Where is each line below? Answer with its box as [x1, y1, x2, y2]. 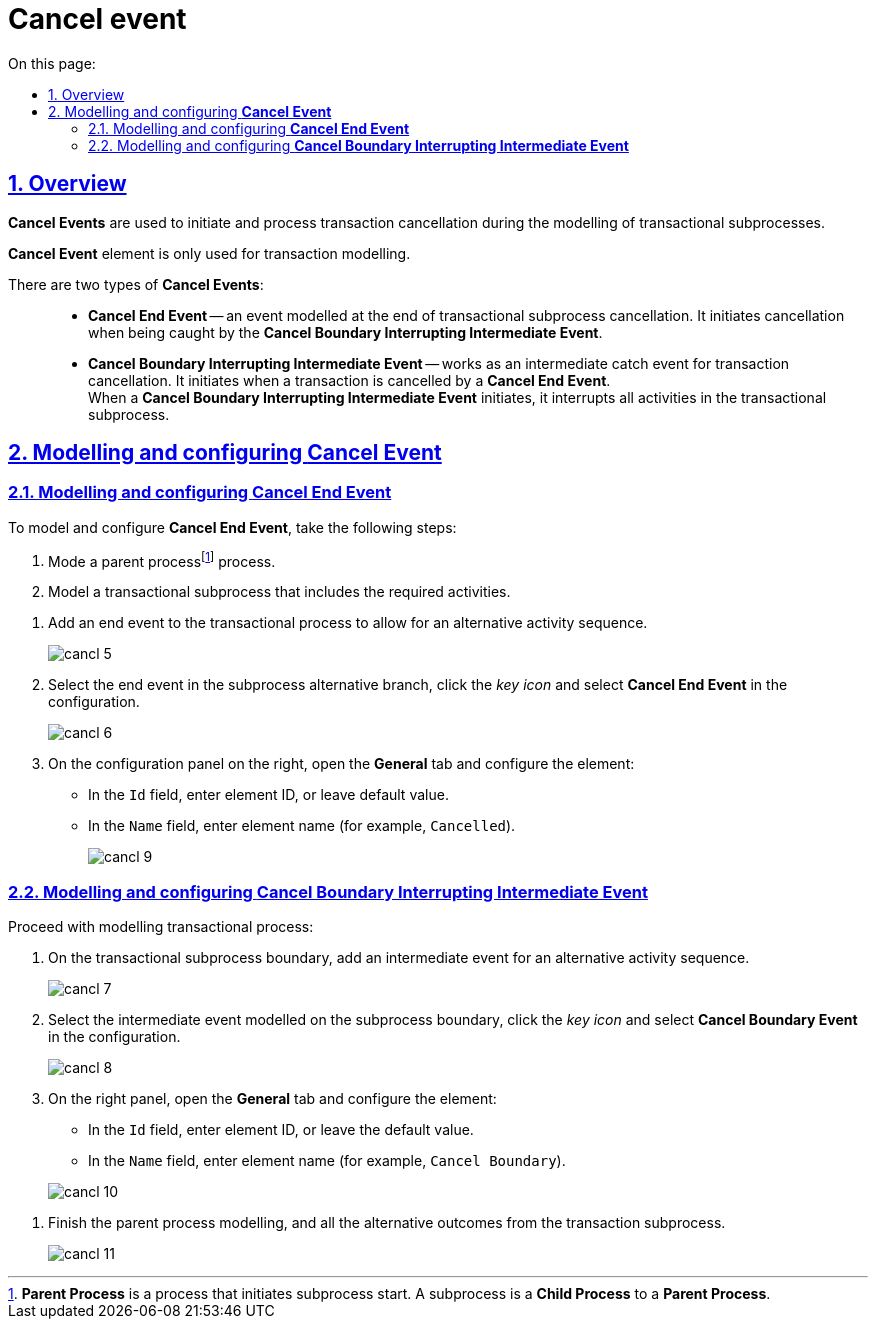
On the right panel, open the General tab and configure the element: [48, 1090, 497, 1108]
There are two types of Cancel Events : [8, 275, 264, 293]
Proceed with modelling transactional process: [8, 918, 314, 936]
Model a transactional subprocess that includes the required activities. [48, 583, 511, 601]
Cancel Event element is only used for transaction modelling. [8, 244, 411, 262]
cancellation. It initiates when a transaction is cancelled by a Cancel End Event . [88, 371, 611, 389]
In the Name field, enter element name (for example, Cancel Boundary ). [88, 1152, 566, 1170]
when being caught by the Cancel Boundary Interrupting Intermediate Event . [88, 323, 603, 341]
